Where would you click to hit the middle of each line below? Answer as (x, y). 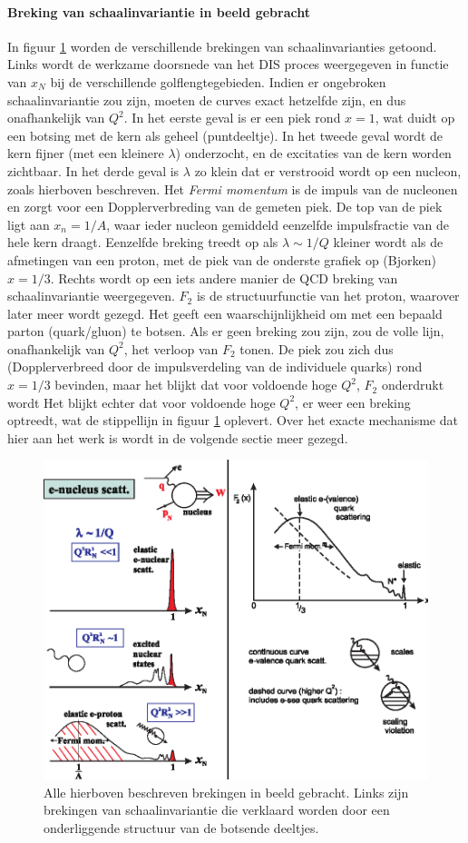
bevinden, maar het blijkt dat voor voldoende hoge (196, 385)
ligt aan (29, 224)
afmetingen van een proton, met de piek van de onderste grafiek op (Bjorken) (222, 259)
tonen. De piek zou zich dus (317, 348)
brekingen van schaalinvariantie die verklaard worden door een (217, 810)
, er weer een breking (353, 402)
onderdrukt (413, 385)
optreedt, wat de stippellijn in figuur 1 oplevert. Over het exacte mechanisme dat (233, 420)
